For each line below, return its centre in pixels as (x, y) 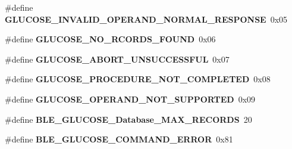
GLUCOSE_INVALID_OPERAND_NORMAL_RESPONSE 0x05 (146, 19)
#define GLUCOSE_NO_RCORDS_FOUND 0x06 (110, 39)
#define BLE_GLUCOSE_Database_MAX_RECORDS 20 (128, 119)
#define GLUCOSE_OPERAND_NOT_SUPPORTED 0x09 (130, 99)
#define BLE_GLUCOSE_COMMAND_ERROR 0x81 (119, 139)
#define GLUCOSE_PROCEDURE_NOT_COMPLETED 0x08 (138, 79)
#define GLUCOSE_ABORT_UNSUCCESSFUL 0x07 (117, 59)
